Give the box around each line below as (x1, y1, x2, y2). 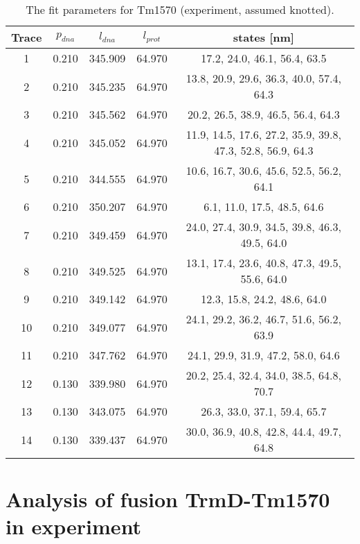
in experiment (6, 512, 142, 541)
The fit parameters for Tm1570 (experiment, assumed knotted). (26, 1, 334, 17)
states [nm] (233, 29, 294, 45)
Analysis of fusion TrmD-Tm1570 (6, 485, 330, 513)
